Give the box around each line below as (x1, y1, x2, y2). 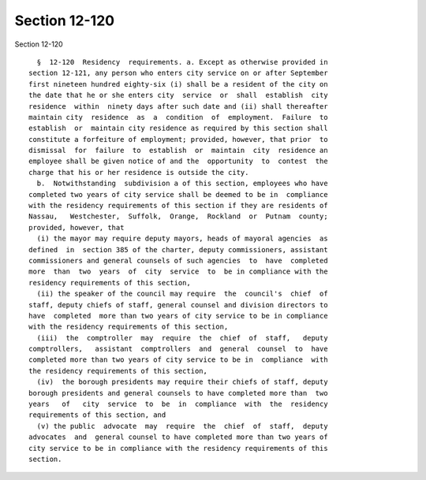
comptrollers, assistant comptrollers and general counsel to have (28, 344, 328, 354)
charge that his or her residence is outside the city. (28, 168, 249, 177)
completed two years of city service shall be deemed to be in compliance (28, 190, 328, 199)
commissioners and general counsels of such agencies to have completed (28, 256, 328, 265)
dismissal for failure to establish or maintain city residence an (28, 146, 328, 155)
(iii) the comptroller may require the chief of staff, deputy (36, 333, 328, 342)
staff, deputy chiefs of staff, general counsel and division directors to (28, 300, 328, 309)
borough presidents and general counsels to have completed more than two (28, 389, 328, 397)
